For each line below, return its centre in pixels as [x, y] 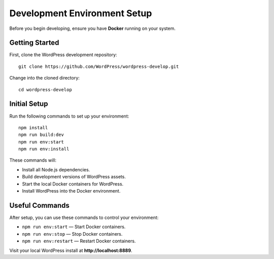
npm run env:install [44, 149]
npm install [33, 127]
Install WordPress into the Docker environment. [71, 191]
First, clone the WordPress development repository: [63, 55]
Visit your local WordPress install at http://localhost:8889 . [71, 250]
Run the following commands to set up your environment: [69, 116]
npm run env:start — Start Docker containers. [74, 227]
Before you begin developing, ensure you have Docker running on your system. [93, 28]
